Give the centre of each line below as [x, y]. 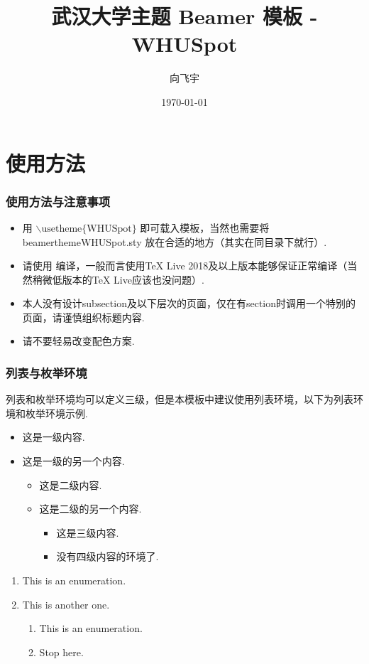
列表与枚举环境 [46, 372]
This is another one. [66, 604]
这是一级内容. [54, 437]
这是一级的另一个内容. [73, 461]
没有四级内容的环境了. [108, 556]
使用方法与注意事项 [58, 201]
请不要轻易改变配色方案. [78, 341]
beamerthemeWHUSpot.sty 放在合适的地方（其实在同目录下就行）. [175, 241]
